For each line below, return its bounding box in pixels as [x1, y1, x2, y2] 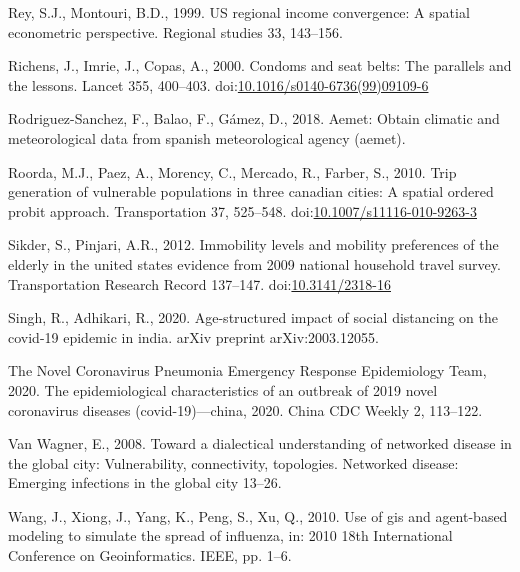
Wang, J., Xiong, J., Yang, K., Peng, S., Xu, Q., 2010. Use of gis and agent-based [8, 505, 508, 526]
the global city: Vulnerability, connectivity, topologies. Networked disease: [8, 452, 459, 473]
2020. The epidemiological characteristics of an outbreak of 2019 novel [8, 379, 438, 400]
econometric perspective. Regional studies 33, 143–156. [8, 21, 343, 42]
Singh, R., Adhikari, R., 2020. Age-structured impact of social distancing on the [8, 307, 498, 328]
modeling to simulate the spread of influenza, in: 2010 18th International [8, 525, 453, 546]
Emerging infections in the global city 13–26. [8, 472, 282, 493]
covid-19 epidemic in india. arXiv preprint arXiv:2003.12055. [8, 326, 379, 347]
